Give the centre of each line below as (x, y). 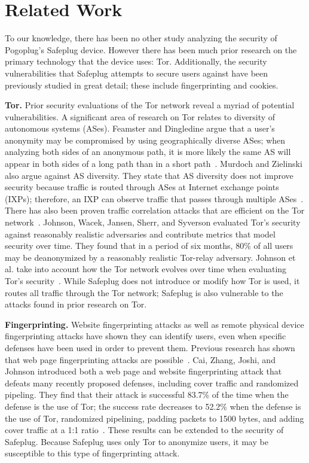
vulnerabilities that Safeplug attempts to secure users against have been (137, 73)
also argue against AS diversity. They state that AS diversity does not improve (149, 175)
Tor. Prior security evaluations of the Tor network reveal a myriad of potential (150, 105)
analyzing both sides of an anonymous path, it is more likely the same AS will (148, 152)
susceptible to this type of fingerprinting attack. (92, 453)
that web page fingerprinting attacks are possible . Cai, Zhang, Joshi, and (140, 359)
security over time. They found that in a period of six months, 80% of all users (149, 246)
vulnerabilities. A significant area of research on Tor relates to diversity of (140, 116)
